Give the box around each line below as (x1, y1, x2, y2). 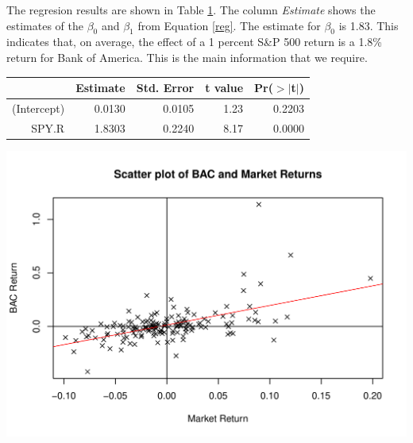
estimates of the (6, 17, 83, 33)
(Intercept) (12, 99, 65, 116)
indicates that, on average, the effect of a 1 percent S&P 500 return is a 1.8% (6, 33, 382, 50)
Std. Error (136, 79, 195, 96)
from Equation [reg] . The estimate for (137, 17, 321, 33)
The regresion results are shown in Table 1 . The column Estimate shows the (6, 2, 376, 17)
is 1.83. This (338, 17, 399, 33)
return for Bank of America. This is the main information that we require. (6, 48, 368, 65)
